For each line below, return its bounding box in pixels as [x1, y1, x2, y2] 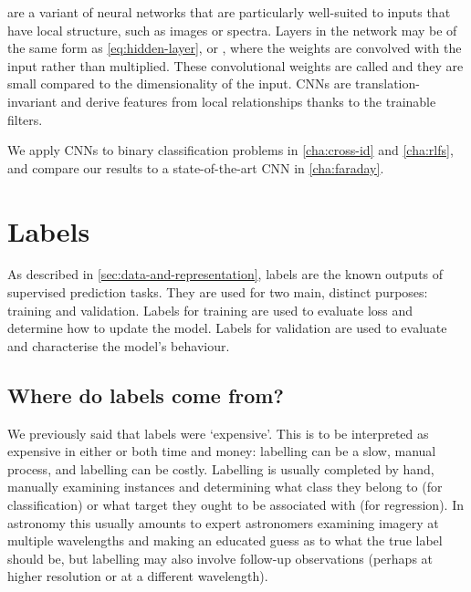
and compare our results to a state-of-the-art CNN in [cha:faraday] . [7, 158, 384, 177]
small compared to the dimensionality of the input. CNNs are [7, 74, 351, 93]
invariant [7, 91, 58, 110]
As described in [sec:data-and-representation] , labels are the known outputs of [7, 265, 444, 284]
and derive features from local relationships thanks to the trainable [60, 91, 436, 110]
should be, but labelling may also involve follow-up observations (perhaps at [7, 548, 434, 567]
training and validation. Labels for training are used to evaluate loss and [7, 300, 413, 319]
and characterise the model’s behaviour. [7, 336, 230, 355]
